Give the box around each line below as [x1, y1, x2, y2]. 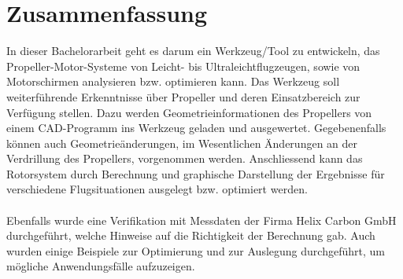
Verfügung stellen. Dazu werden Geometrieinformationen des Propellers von [6, 104, 372, 120]
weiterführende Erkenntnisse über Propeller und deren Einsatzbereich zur [6, 88, 360, 105]
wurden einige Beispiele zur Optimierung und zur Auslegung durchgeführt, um [6, 242, 385, 259]
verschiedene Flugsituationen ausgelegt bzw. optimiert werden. [6, 181, 308, 197]
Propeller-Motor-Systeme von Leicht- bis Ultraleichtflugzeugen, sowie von [6, 57, 360, 74]
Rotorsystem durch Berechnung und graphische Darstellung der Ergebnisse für [6, 165, 385, 182]
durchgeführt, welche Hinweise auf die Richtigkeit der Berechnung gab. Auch [6, 227, 375, 244]
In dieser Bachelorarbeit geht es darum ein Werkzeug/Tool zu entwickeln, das [6, 42, 380, 59]
